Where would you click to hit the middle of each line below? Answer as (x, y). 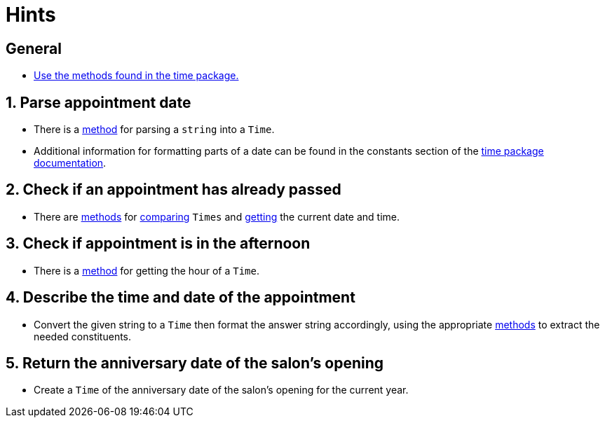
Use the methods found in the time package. (136, 76)
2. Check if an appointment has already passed (174, 190)
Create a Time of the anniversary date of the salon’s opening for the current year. (221, 390)
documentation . (70, 163)
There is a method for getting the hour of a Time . (147, 270)
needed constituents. (83, 336)
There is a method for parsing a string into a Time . (154, 130)
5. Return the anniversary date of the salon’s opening (195, 363)
